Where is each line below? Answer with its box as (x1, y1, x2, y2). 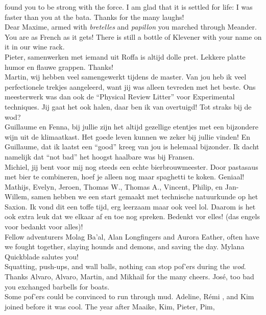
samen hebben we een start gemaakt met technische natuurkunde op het (31, 191, 258, 202)
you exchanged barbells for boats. (5, 281, 110, 292)
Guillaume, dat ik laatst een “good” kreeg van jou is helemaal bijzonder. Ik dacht (5, 141, 259, 152)
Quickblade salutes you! (5, 251, 79, 261)
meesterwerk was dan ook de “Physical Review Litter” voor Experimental (5, 91, 235, 102)
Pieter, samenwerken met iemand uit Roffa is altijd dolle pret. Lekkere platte (5, 51, 246, 62)
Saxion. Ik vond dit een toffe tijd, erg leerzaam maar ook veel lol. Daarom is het (5, 201, 256, 212)
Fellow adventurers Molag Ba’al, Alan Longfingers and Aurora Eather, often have (5, 231, 259, 242)
